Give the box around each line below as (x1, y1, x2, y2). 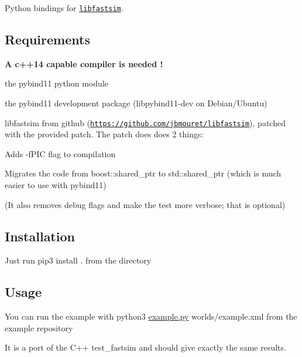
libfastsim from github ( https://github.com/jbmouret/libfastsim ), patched (5, 116, 286, 129)
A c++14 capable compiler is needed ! (5, 57, 163, 70)
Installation (5, 227, 75, 245)
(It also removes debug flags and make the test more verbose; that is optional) (5, 198, 286, 210)
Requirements (5, 30, 90, 48)
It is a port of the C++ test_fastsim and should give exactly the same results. (5, 341, 286, 353)
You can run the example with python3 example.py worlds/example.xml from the (5, 310, 297, 323)
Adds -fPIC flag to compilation (5, 147, 116, 160)
